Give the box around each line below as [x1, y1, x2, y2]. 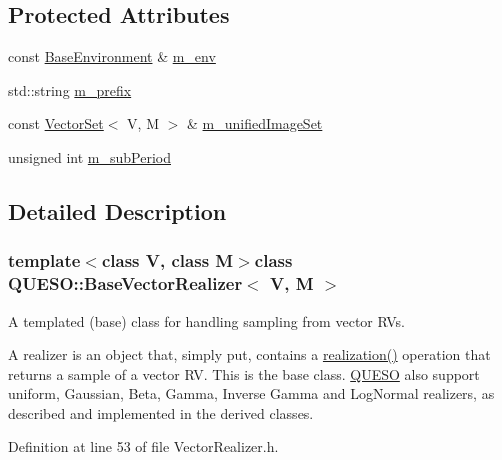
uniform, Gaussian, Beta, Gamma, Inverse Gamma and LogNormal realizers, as [8, 383, 495, 404]
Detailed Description [8, 195, 227, 226]
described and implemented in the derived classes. [8, 402, 314, 423]
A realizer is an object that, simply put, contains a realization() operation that [8, 344, 491, 365]
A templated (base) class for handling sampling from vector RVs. [8, 310, 405, 331]
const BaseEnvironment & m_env [8, 46, 216, 67]
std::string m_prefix [8, 79, 132, 100]
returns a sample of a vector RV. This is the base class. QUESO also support [8, 363, 480, 384]
